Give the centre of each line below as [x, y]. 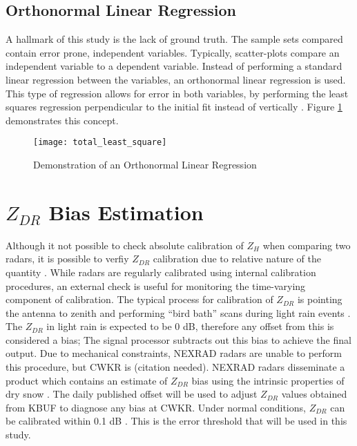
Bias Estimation [126, 212]
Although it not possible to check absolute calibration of [125, 245]
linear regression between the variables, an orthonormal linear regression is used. [176, 79]
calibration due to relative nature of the [237, 259]
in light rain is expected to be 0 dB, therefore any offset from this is [190, 326]
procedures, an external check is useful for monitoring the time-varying [156, 285]
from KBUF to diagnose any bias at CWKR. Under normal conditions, [156, 407]
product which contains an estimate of [87, 380]
